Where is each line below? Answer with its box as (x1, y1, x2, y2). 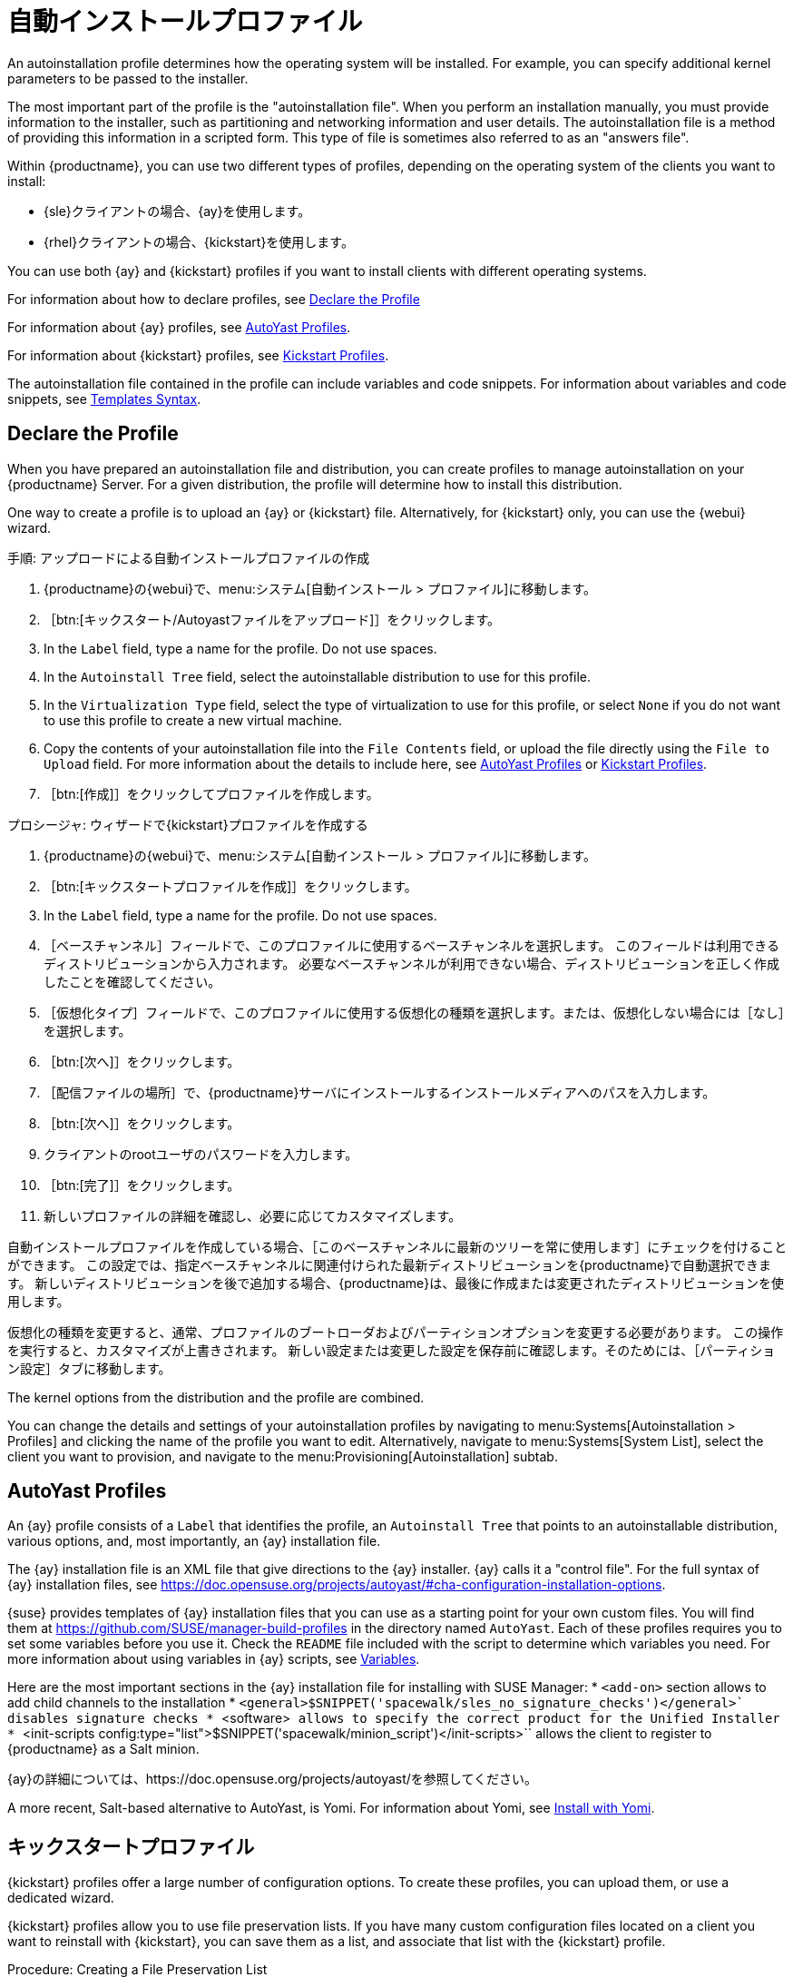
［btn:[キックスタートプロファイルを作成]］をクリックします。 (44, 878, 417, 894)
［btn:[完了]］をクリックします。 (44, 1176, 240, 1193)
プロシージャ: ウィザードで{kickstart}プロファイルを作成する (7, 816, 368, 832)
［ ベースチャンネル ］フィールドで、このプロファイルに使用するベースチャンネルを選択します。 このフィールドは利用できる (44, 937, 779, 953)
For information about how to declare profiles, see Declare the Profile (7, 290, 420, 307)
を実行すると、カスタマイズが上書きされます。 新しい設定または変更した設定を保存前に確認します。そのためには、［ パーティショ (7, 1342, 776, 1358)
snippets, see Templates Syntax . (7, 390, 201, 407)
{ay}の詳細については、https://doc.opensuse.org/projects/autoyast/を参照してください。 (7, 1771, 537, 1787)
